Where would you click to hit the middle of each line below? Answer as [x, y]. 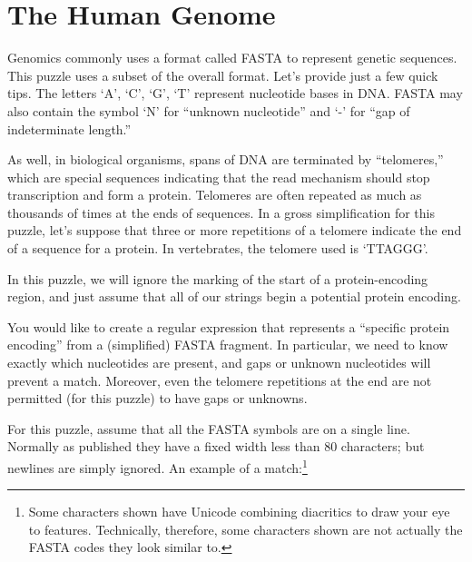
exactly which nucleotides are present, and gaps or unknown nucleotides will [219, 363]
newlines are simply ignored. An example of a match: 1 [157, 466]
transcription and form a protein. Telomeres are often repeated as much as [215, 195]
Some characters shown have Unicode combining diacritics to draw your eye [239, 512]
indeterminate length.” [69, 128]
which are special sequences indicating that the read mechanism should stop [219, 177]
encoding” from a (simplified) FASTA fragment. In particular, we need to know [228, 345]
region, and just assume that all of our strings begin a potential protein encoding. [234, 296]
